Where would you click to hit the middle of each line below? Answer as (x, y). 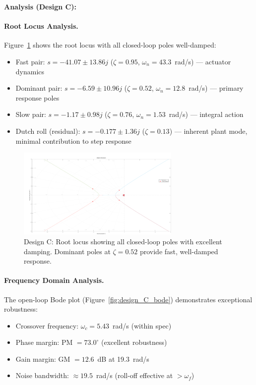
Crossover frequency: (47, 325)
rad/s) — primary (216, 88)
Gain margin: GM (43, 358)
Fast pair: (30, 61)
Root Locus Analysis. (41, 26)
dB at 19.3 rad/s (123, 358)
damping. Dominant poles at (67, 251)
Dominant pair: (39, 88)
